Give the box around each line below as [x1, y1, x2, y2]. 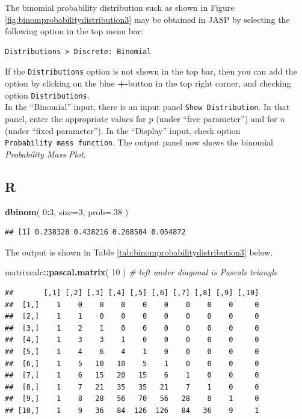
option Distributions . [5, 88, 90, 101]
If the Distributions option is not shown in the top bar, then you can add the [5, 65, 297, 78]
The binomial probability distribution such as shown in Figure [5, 1, 235, 13]
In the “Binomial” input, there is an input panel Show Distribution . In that [5, 100, 290, 113]
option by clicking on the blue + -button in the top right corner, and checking [5, 77, 291, 90]
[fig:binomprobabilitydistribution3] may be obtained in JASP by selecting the [5, 13, 290, 25]
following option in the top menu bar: [5, 25, 143, 37]
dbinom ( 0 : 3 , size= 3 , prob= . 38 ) [5, 205, 129, 218]
